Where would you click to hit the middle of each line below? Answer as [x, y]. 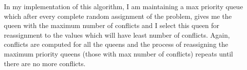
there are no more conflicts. [45, 63]
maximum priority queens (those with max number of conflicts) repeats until [119, 53]
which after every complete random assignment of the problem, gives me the [118, 16]
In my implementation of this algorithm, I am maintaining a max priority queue [123, 6]
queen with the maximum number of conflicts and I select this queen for [112, 25]
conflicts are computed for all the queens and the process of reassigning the [116, 44]
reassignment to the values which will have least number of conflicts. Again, [117, 35]
